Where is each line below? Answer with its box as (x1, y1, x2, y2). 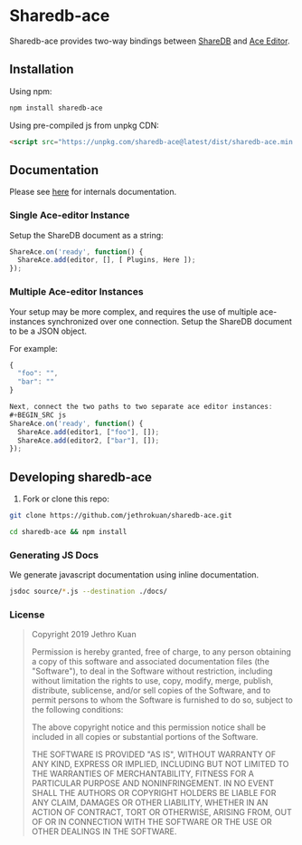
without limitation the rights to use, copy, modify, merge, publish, (31, 675, 274, 686)
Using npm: (9, 85, 52, 96)
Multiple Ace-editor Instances (9, 286, 144, 298)
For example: (9, 343, 59, 354)
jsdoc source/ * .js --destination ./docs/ (9, 587, 168, 597)
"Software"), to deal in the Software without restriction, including (31, 665, 273, 676)
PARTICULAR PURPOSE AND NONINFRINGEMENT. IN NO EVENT (31, 778, 275, 789)
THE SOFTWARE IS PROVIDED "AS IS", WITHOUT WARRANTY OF (31, 749, 277, 760)
